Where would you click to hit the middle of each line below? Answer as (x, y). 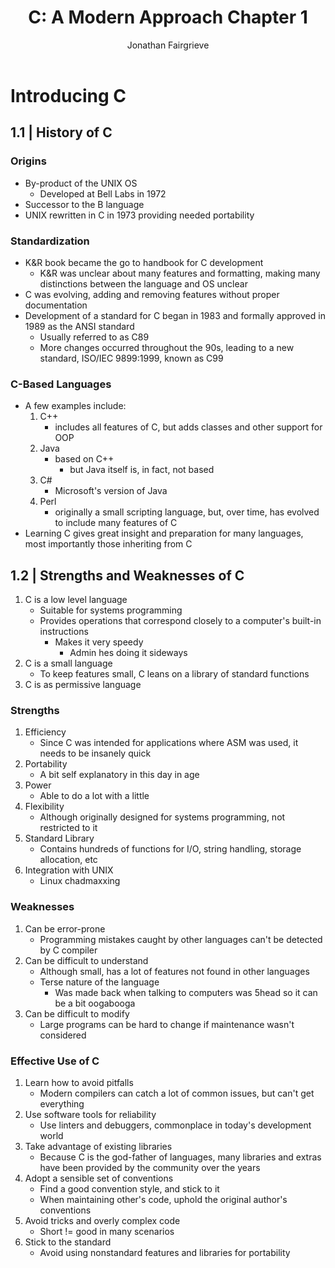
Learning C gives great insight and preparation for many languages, (164, 533)
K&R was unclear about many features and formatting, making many (180, 273)
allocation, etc (68, 860)
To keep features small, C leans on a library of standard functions (174, 674)
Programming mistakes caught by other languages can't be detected (181, 939)
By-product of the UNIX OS (81, 183)
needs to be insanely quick (95, 753)
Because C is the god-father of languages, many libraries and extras (180, 1157)
